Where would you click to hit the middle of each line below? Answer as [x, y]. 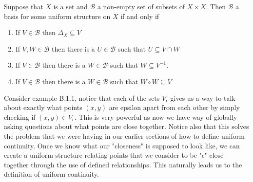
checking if [20, 117]
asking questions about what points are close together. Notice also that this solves [126, 126]
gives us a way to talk [203, 98]
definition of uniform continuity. [51, 174]
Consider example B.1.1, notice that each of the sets [82, 98]
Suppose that [24, 6]
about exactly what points [43, 107]
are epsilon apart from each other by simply [174, 107]
